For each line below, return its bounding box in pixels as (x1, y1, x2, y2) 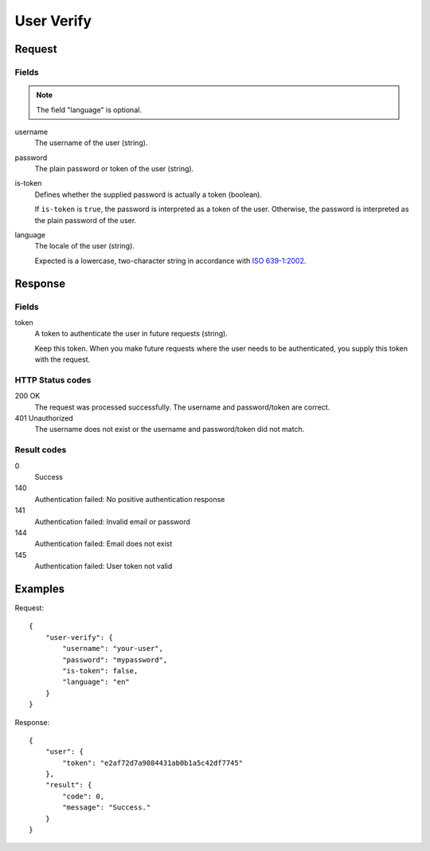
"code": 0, (62, 791, 105, 801)
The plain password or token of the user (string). (34, 164, 194, 174)
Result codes (14, 445, 67, 456)
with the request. (34, 355, 91, 364)
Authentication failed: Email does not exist (34, 539, 173, 549)
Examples (14, 582, 65, 595)
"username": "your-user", (62, 644, 163, 653)
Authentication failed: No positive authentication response (34, 494, 225, 504)
